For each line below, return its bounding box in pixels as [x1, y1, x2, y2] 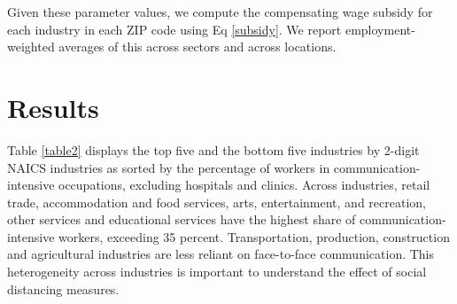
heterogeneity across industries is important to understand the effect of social [7, 262, 427, 281]
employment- [345, 19, 415, 38]
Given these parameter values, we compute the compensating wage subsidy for [7, 3, 433, 20]
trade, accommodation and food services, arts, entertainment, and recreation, [7, 192, 426, 211]
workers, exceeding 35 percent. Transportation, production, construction [58, 227, 450, 246]
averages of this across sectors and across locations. [58, 37, 337, 56]
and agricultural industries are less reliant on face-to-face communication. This [7, 245, 435, 263]
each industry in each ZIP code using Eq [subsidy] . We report [7, 19, 342, 38]
